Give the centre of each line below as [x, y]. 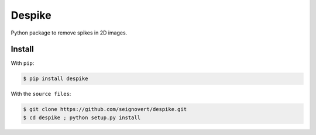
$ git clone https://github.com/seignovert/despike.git [105, 109]
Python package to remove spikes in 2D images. [69, 33]
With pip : [23, 63]
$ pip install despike [56, 79]
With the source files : [41, 94]
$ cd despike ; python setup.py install [82, 117]
